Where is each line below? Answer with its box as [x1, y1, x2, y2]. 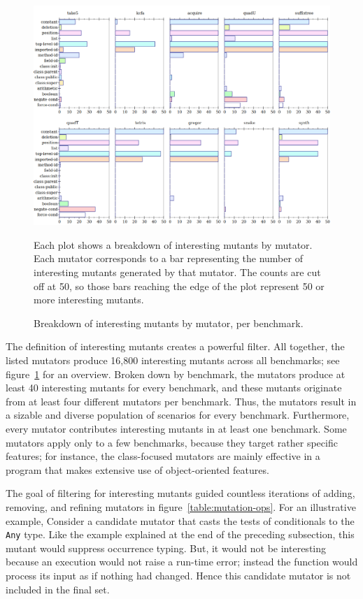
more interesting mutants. [34, 292, 144, 307]
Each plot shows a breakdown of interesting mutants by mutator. [34, 237, 313, 252]
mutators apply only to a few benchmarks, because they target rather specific [6, 435, 338, 449]
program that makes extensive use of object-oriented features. [6, 462, 269, 477]
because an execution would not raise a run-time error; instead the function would [6, 554, 358, 569]
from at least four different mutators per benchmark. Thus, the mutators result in [6, 394, 357, 408]
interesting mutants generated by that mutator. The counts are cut [34, 265, 321, 280]
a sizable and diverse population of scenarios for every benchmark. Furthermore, [6, 407, 350, 422]
